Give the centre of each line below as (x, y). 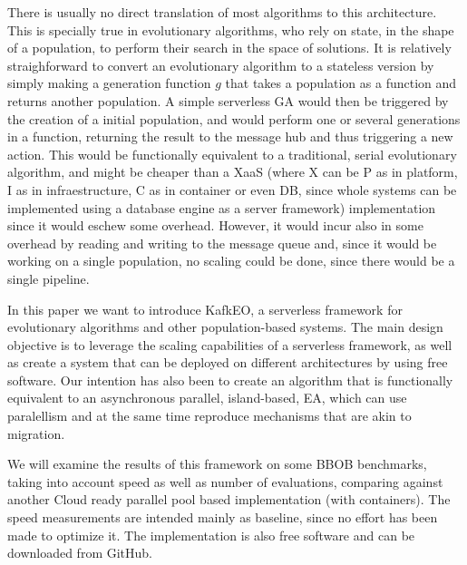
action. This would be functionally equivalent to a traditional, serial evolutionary (232, 154)
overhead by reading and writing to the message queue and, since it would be (222, 243)
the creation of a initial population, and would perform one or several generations (234, 118)
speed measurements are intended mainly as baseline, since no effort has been (223, 517)
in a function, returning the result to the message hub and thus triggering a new (230, 136)
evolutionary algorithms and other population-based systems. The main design (225, 327)
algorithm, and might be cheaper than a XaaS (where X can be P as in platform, (233, 172)
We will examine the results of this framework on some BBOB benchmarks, (217, 464)
